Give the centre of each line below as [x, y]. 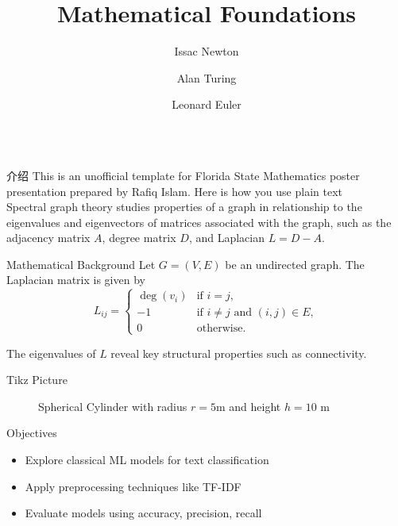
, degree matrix [139, 238]
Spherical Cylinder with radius [113, 406]
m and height [248, 406]
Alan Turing [207, 77]
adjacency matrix [48, 238]
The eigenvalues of [51, 353]
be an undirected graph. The [295, 264]
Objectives [32, 433]
